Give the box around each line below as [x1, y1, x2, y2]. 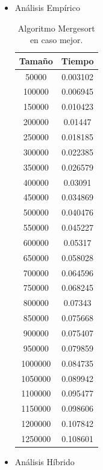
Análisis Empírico [14, 1, 80, 13]
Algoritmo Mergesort [17, 21, 95, 34]
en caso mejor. [30, 33, 83, 46]
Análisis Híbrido [14, 455, 75, 468]
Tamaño [19, 54, 53, 67]
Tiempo [61, 54, 94, 67]
